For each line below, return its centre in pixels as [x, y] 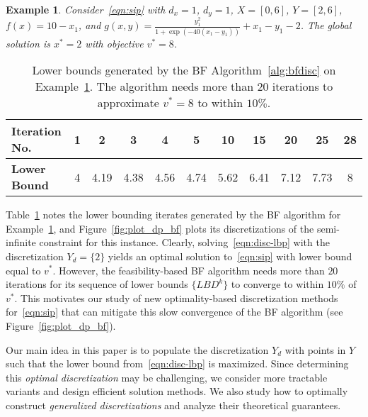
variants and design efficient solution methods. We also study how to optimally [177, 391]
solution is [28, 43]
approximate [128, 103]
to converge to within [277, 284]
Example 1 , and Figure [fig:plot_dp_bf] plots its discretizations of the [160, 228]
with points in [315, 349]
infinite [21, 242]
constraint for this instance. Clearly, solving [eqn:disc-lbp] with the [184, 242]
